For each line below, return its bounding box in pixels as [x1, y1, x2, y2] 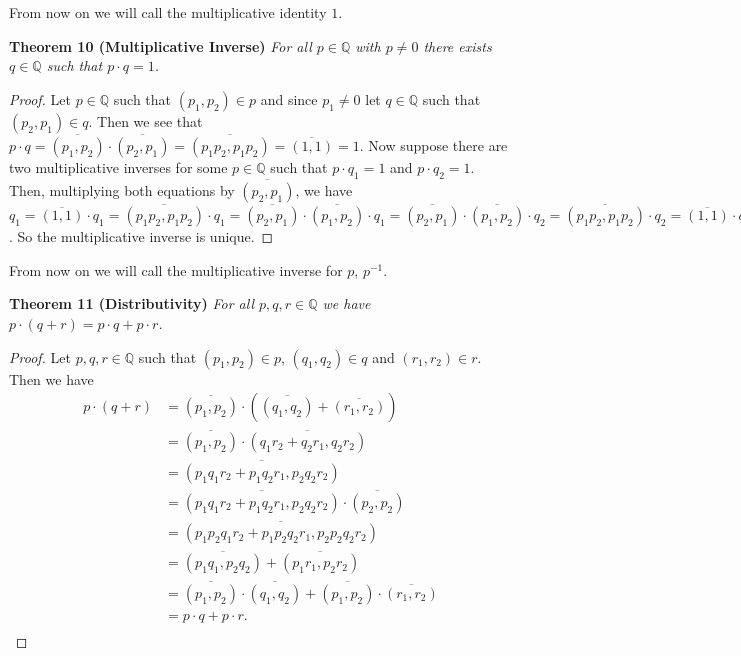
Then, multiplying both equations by [9, 180, 235, 201]
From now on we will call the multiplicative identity [9, 2, 327, 22]
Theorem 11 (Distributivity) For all [9, 293, 254, 314]
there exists [423, 35, 492, 56]
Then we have [9, 368, 94, 389]
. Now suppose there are [359, 135, 508, 155]
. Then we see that [88, 110, 203, 131]
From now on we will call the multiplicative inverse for [9, 259, 343, 280]
